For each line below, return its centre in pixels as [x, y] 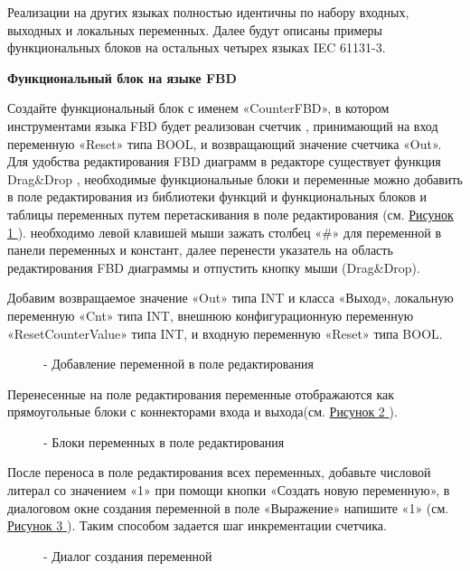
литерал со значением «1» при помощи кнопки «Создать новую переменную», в [229, 490]
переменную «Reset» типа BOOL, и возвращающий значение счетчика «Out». [225, 143]
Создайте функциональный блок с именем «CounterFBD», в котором [198, 108]
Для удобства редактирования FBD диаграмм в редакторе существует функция [224, 161]
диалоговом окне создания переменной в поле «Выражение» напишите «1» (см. [228, 507]
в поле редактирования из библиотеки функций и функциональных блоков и [217, 197]
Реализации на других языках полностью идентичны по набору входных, [208, 12]
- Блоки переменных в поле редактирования [164, 441]
